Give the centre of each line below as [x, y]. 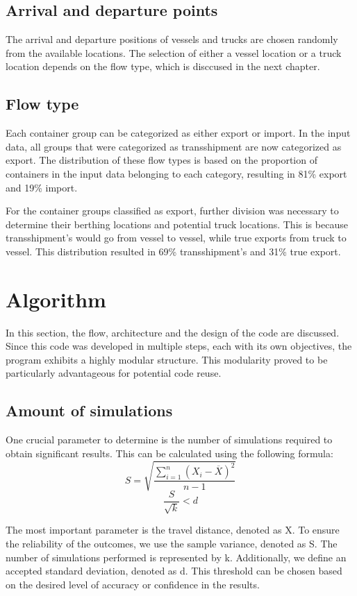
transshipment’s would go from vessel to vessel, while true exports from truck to [176, 238]
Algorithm [56, 299]
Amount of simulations [89, 410]
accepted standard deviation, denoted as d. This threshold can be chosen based [174, 571]
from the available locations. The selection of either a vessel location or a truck [174, 52]
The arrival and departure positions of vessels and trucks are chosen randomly [172, 39]
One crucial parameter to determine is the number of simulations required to [169, 440]
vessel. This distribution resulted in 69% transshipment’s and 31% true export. [173, 251]
